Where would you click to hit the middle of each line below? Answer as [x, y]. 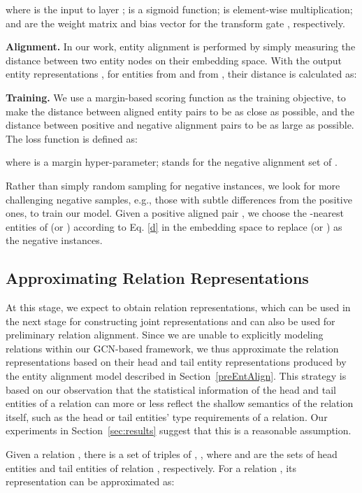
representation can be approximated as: [90, 481]
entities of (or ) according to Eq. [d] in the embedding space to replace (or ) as [174, 226]
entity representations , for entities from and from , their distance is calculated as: [181, 74]
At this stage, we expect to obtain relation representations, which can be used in [178, 307]
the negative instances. [54, 240]
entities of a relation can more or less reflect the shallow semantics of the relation [180, 403]
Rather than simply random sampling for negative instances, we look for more [173, 185]
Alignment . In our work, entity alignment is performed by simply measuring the [181, 47]
